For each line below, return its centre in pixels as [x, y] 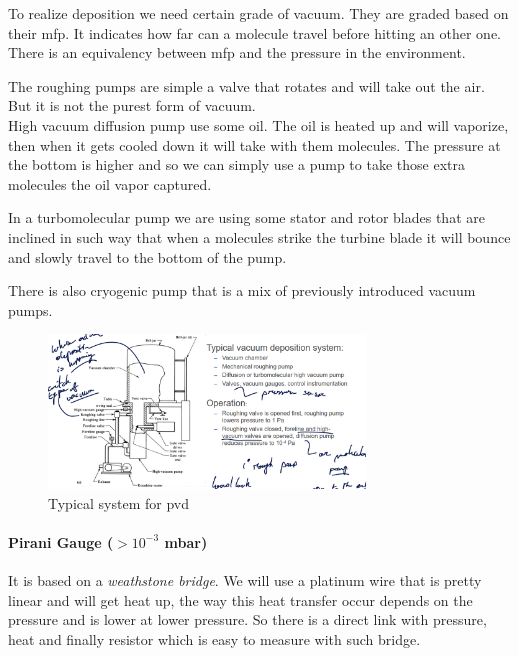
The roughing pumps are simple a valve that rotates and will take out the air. [246, 85]
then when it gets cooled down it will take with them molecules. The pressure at [254, 144]
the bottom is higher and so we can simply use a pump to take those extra [236, 164]
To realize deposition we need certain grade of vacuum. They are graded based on [258, 13]
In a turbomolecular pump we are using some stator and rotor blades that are [246, 217]
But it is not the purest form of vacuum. [132, 105]
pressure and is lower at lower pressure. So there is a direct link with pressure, [247, 619]
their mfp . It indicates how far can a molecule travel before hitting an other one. [255, 32]
